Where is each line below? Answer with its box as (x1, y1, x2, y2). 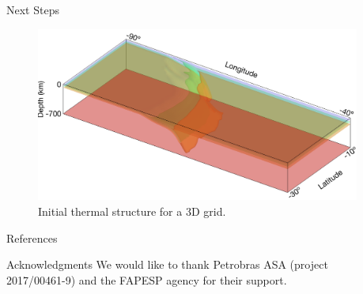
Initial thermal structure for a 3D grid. (38, 203, 226, 220)
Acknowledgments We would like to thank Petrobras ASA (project (6, 256, 328, 273)
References (6, 229, 58, 246)
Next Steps (6, 2, 59, 17)
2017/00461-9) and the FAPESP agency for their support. (6, 271, 287, 288)
